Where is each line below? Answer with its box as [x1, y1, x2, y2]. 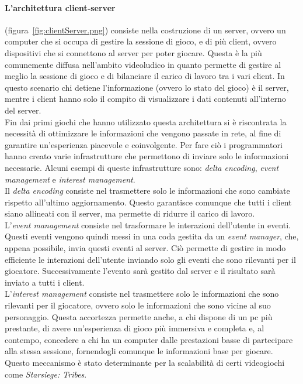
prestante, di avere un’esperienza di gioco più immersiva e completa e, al [5, 322, 264, 334]
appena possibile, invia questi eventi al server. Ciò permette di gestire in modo [5, 242, 286, 254]
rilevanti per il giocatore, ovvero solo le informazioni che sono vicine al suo [5, 299, 271, 311]
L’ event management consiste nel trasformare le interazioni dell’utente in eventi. [5, 218, 291, 231]
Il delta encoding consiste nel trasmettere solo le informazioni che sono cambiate [5, 184, 290, 197]
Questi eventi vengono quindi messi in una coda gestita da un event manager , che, [5, 230, 299, 242]
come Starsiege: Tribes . [5, 368, 87, 380]
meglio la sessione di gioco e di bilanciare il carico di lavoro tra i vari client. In [5, 70, 285, 82]
